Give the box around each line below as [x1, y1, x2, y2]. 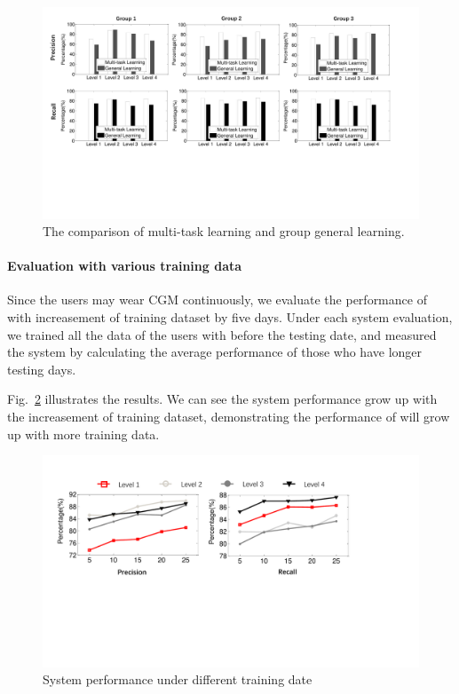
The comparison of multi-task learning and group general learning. [43, 222, 405, 241]
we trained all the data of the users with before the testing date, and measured [7, 325, 437, 343]
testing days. [7, 359, 76, 378]
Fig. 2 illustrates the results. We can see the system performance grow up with [7, 390, 438, 408]
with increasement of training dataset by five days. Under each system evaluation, [7, 308, 453, 327]
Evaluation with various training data [7, 256, 242, 275]
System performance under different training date [43, 670, 313, 689]
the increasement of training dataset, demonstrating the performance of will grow [7, 407, 450, 426]
